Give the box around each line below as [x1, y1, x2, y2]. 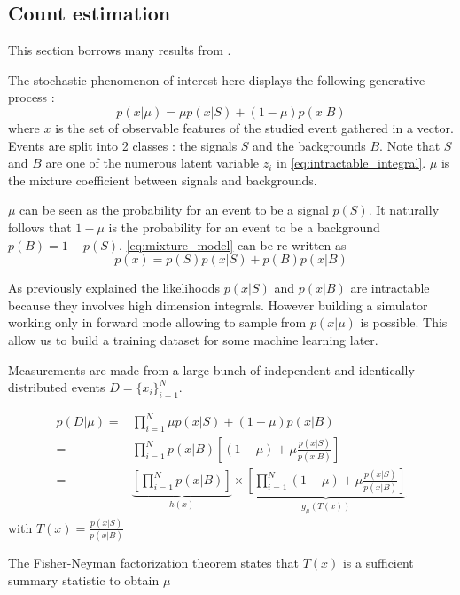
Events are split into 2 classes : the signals [8, 136, 238, 154]
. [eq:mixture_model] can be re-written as [119, 235, 347, 254]
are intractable [350, 278, 430, 297]
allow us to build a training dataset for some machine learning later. [8, 330, 378, 348]
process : [8, 88, 55, 106]
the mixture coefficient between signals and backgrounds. [8, 170, 317, 189]
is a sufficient [342, 553, 414, 572]
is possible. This [360, 313, 448, 332]
